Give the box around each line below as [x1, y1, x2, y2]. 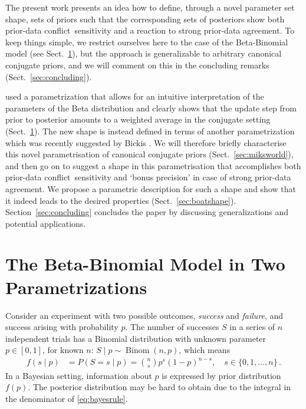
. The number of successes [125, 321, 219, 333]
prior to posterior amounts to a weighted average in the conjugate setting [5, 113, 271, 126]
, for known [42, 344, 84, 356]
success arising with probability [5, 321, 119, 333]
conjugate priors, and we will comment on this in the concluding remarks [5, 58, 269, 71]
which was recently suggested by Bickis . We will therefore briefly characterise [5, 136, 287, 149]
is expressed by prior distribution [162, 369, 281, 381]
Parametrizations [5, 275, 147, 299]
